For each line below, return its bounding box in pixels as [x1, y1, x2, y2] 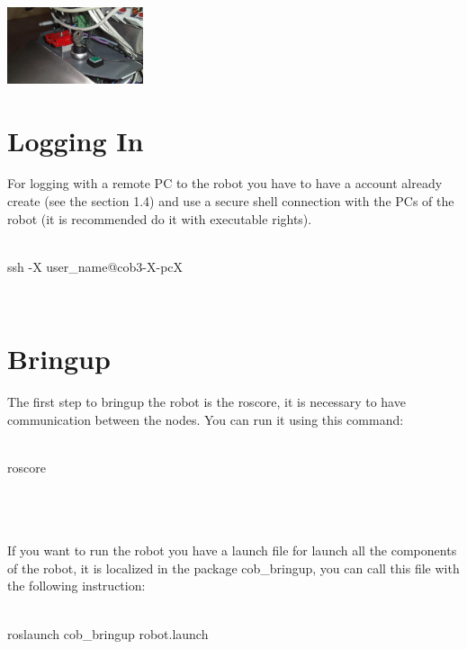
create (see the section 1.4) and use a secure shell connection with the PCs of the [7, 192, 454, 211]
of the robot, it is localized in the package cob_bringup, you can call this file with [7, 558, 460, 577]
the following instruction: [7, 576, 146, 595]
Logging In [7, 122, 144, 158]
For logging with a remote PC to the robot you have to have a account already [7, 174, 443, 193]
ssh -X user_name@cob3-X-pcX [7, 257, 184, 275]
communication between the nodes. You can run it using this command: [7, 410, 404, 428]
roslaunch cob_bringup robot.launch [7, 624, 209, 643]
